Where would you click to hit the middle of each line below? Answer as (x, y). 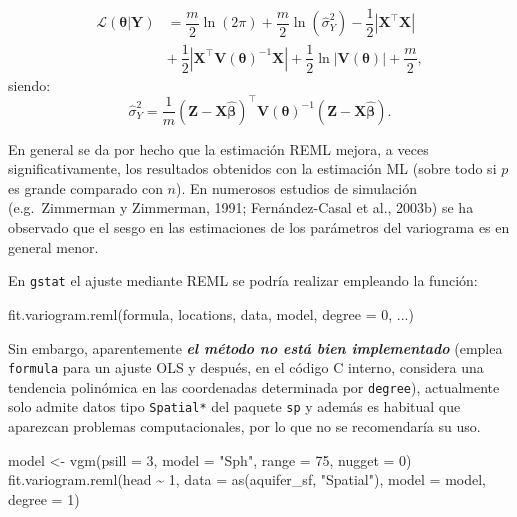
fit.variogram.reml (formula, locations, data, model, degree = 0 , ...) (211, 313)
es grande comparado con (85, 187)
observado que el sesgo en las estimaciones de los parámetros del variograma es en (259, 227)
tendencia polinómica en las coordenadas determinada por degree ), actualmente (254, 386)
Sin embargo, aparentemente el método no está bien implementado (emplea (255, 347)
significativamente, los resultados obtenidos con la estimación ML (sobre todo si (252, 168)
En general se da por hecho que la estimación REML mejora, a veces (218, 148)
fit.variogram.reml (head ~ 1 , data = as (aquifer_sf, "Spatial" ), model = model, (247, 479)
